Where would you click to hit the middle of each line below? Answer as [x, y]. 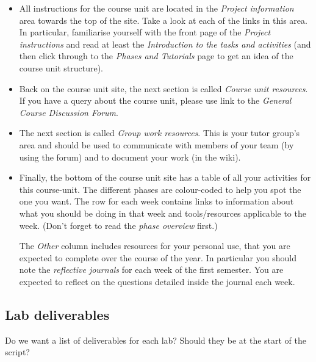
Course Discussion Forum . [69, 112]
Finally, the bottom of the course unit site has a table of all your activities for [165, 177]
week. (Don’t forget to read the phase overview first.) [118, 225]
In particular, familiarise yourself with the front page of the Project [145, 32]
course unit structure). [61, 67]
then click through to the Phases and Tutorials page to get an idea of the [156, 56]
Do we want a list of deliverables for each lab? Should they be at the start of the [156, 340]
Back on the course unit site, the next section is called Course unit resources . [163, 88]
